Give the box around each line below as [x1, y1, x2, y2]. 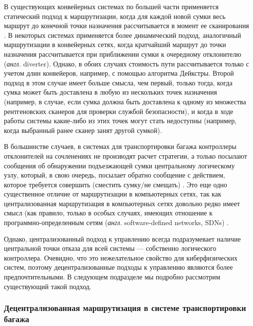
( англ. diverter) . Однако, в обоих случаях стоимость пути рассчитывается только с [4, 58, 249, 68]
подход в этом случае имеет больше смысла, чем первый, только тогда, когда [4, 77, 233, 87]
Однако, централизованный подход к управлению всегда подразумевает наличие [4, 233, 241, 244]
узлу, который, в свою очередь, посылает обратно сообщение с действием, [4, 170, 225, 180]
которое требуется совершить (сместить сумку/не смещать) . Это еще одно [4, 179, 227, 189]
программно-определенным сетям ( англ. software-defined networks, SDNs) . [4, 217, 229, 228]
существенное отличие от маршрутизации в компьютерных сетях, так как [4, 189, 221, 199]
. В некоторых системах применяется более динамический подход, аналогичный [4, 30, 241, 40]
